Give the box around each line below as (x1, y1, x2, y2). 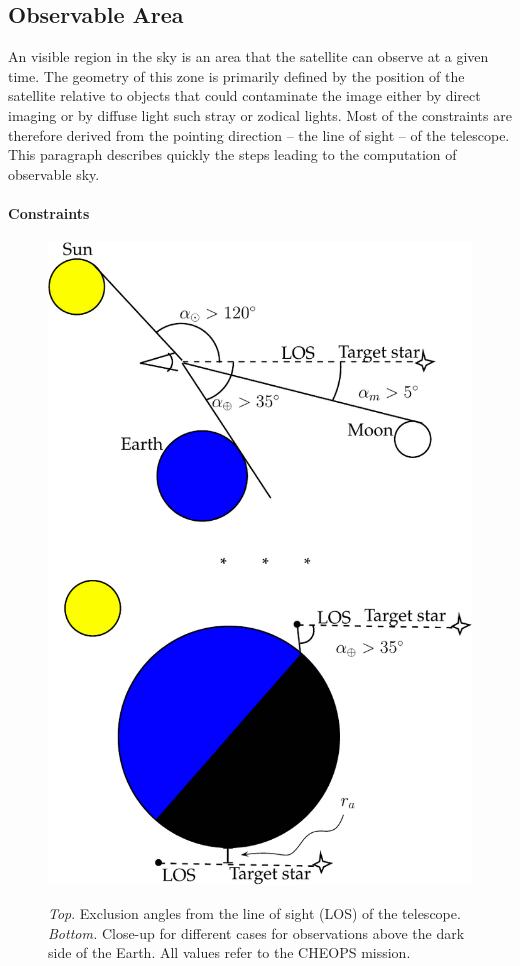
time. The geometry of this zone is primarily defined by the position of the (8, 65, 465, 86)
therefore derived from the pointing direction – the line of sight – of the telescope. (8, 124, 510, 145)
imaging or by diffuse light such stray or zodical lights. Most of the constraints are (8, 104, 512, 125)
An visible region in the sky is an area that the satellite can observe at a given (8, 46, 489, 67)
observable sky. (8, 163, 100, 184)
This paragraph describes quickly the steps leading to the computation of (8, 144, 457, 165)
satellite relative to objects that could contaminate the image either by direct (8, 85, 481, 106)
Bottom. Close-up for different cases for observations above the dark (48, 922, 465, 943)
